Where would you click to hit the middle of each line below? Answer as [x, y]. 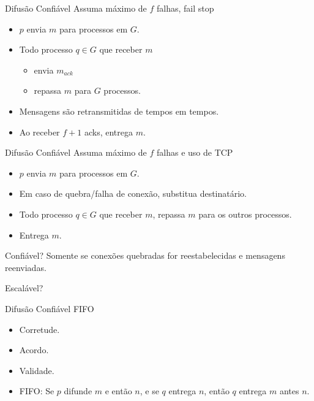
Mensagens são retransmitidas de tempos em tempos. [119, 111]
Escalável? [24, 288]
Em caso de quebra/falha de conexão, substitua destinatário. [133, 193]
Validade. [37, 370]
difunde [78, 391]
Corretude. [39, 329]
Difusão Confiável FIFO [50, 308]
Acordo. [34, 350]
